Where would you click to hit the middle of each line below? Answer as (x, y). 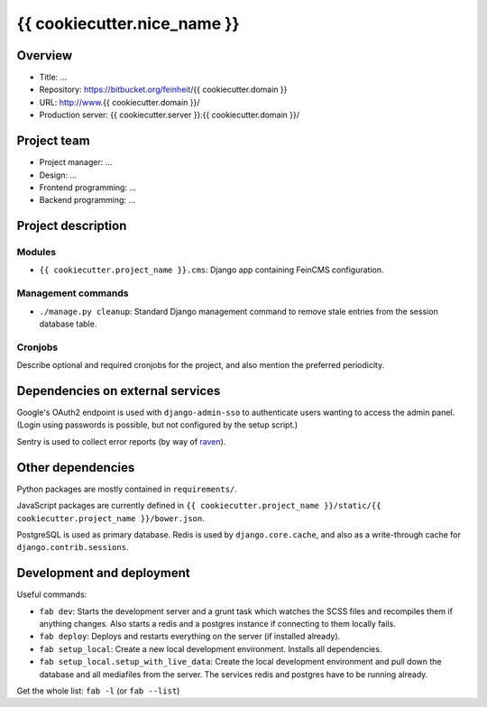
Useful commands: (52, 594)
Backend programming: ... (87, 200)
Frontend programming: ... (88, 187)
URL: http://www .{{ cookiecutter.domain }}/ (119, 102)
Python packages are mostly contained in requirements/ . (127, 489)
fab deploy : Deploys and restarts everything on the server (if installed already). (190, 637)
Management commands (73, 293)
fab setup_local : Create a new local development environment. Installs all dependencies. (211, 648)
